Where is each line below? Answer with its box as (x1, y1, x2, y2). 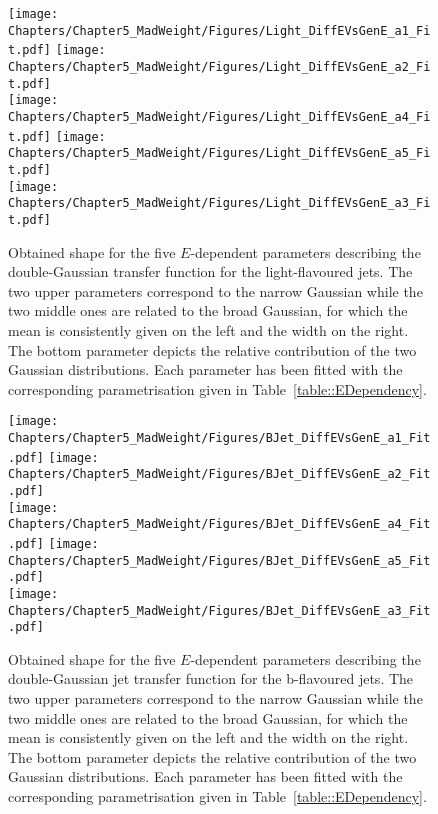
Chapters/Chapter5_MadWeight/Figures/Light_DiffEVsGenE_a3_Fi (8, 196, 431, 211)
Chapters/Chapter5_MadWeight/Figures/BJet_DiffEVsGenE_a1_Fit (8, 430, 431, 445)
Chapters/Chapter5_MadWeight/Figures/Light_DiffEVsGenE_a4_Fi (8, 109, 431, 124)
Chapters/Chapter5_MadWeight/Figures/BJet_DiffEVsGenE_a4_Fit (8, 517, 431, 532)
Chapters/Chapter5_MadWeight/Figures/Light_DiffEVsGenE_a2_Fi (8, 59, 431, 74)
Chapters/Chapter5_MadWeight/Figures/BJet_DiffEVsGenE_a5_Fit (8, 553, 431, 568)
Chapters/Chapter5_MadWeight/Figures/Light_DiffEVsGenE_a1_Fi (8, 23, 431, 38)
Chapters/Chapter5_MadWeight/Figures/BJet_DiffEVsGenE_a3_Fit (8, 603, 431, 618)
